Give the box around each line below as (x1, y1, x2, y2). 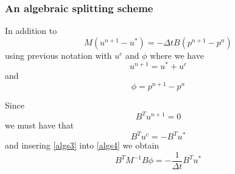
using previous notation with (5, 49, 112, 61)
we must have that (5, 119, 74, 132)
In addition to (5, 24, 57, 37)
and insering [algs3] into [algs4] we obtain (5, 139, 160, 152)
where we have (150, 49, 204, 61)
